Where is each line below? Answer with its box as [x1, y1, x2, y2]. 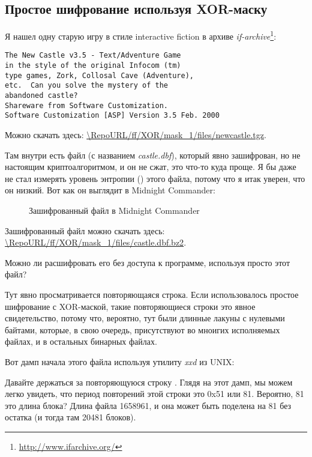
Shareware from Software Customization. [5, 101, 169, 110]
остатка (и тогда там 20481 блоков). [5, 411, 136, 423]
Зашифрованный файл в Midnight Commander [29, 204, 200, 217]
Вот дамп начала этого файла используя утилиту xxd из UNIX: [5, 355, 235, 368]
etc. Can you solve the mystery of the [5, 81, 169, 90]
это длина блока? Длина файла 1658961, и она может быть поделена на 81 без [5, 399, 292, 411]
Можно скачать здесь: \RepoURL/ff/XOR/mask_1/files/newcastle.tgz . [5, 129, 266, 141]
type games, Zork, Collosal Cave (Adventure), [5, 71, 194, 80]
